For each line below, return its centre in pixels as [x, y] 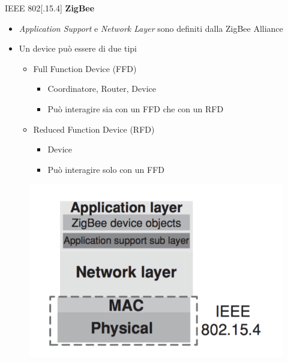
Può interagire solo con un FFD [106, 169]
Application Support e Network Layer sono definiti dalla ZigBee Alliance [151, 28]
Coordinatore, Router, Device [102, 89]
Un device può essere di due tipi [78, 48]
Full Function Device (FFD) [85, 68]
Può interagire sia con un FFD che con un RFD [136, 108]
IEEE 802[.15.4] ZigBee [50, 8]
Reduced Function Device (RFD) [94, 129]
